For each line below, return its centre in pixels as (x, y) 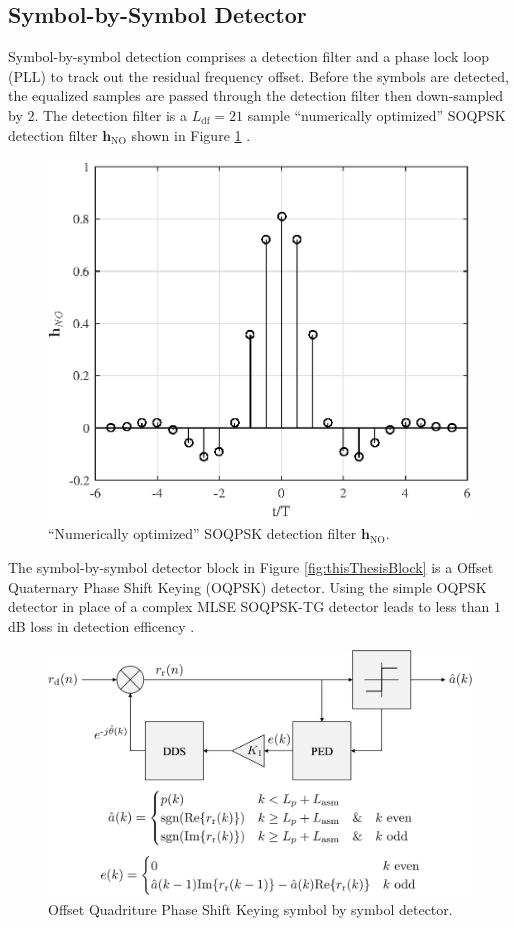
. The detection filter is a (110, 114)
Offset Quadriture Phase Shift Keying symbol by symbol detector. (250, 908)
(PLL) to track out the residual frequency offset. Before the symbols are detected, (258, 75)
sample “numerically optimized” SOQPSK (376, 114)
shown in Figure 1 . (191, 134)
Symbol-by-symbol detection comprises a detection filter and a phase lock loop (249, 56)
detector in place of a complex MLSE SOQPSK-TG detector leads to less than (249, 606)
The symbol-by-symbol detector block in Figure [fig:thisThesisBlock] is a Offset (251, 566)
